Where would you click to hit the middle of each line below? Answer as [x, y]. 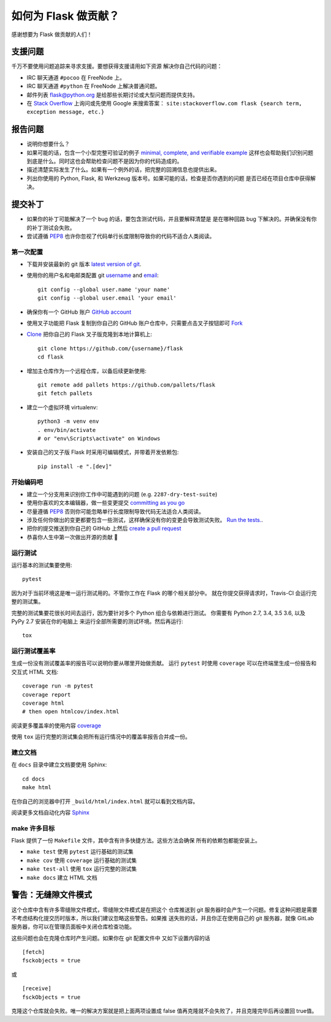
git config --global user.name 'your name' [104, 289]
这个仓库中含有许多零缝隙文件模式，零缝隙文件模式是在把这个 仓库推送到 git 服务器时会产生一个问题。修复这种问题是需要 [165, 909]
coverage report [47, 695]
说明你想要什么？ [48, 144]
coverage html [43, 703]
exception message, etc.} [66, 112]
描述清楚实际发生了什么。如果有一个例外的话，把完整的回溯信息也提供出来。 [123, 170]
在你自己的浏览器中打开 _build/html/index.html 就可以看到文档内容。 [105, 801]
